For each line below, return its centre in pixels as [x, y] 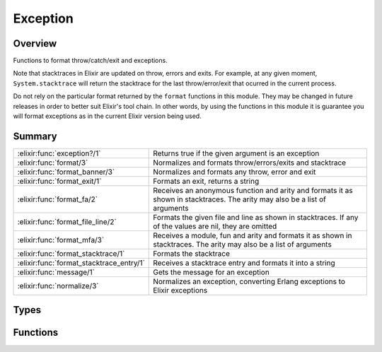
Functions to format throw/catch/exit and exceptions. [90, 61]
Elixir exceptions [180, 290]
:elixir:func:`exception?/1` [59, 153]
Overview [35, 43]
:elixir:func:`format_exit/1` [59, 181]
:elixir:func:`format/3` [53, 163]
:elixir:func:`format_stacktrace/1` [71, 253]
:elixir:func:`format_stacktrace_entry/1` [81, 263]
